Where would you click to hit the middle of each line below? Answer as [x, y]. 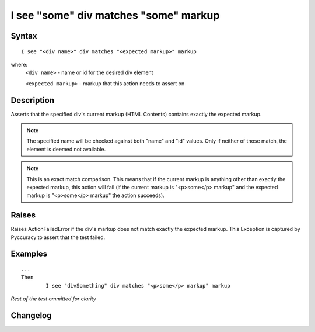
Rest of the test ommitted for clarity [53, 299]
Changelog [31, 316]
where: [19, 64]
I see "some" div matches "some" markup [115, 15]
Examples [29, 254]
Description [33, 100]
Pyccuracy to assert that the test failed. [58, 237]
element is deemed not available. [66, 149]
